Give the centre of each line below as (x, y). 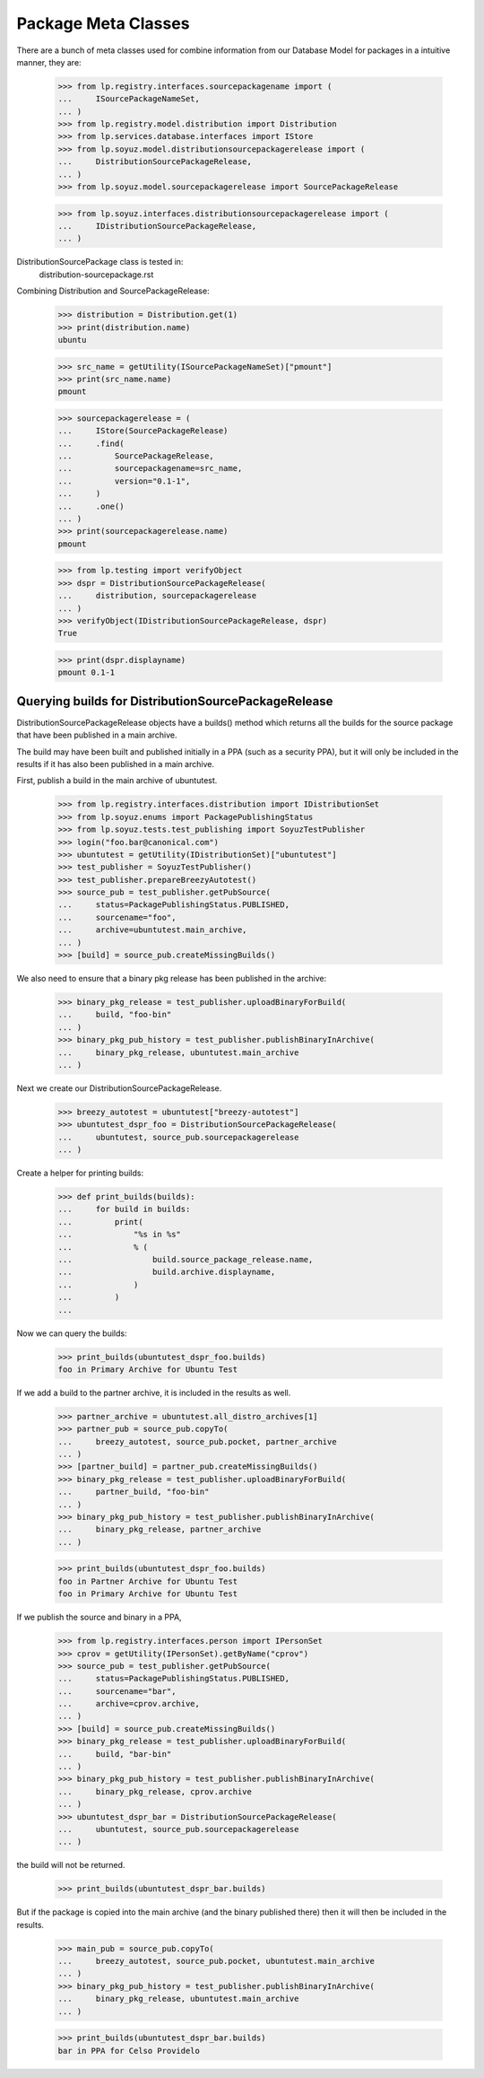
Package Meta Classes (103, 23)
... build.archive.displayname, (167, 1272)
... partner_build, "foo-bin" (134, 1492)
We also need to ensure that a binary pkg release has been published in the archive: (172, 978)
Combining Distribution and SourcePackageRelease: (113, 291)
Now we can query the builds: (72, 1333)
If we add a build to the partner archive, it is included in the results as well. (154, 1393)
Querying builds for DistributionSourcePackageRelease (175, 701)
